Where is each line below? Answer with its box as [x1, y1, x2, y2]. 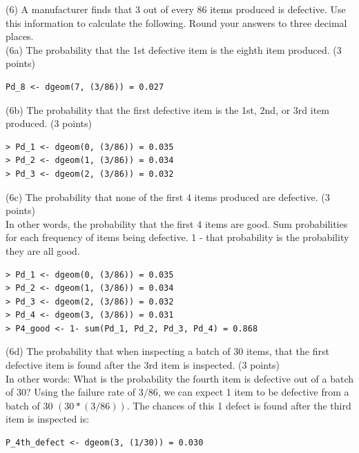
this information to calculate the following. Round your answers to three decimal [6, 15, 347, 30]
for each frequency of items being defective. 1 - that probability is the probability [6, 230, 349, 244]
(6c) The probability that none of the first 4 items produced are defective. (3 [6, 189, 330, 204]
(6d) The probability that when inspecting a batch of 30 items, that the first [6, 344, 329, 358]
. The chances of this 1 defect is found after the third [126, 398, 351, 412]
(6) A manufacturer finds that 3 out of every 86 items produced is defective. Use [6, 2, 346, 16]
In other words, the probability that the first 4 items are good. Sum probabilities [6, 216, 348, 231]
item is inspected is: [6, 412, 90, 426]
